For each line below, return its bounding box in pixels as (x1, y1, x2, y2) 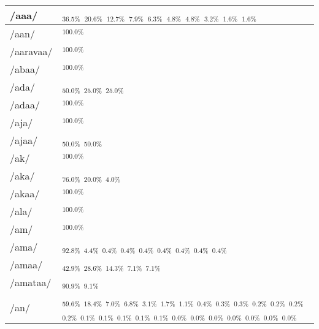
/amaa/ (10, 257, 43, 271)
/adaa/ (10, 97, 40, 112)
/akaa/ (10, 186, 40, 200)
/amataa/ (10, 275, 52, 289)
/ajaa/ (10, 133, 38, 147)
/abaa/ (10, 62, 40, 76)
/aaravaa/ (10, 44, 53, 58)
